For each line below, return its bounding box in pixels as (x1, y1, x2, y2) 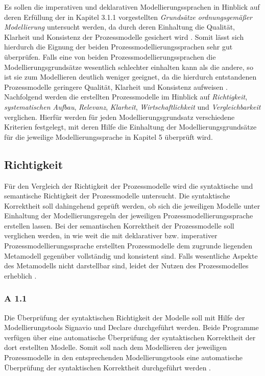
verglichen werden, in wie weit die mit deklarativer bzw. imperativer (4, 230, 218, 241)
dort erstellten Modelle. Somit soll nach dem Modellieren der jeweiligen (4, 342, 227, 353)
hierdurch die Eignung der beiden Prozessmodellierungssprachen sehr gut (4, 41, 233, 52)
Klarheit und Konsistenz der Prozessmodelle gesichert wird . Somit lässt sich (4, 31, 244, 42)
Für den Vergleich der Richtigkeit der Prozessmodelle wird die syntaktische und (4, 180, 253, 191)
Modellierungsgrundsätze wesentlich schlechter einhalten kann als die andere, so (4, 61, 253, 72)
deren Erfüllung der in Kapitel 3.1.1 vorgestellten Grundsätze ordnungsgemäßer (4, 11, 253, 22)
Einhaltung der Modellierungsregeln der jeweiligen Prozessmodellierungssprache (4, 210, 253, 221)
